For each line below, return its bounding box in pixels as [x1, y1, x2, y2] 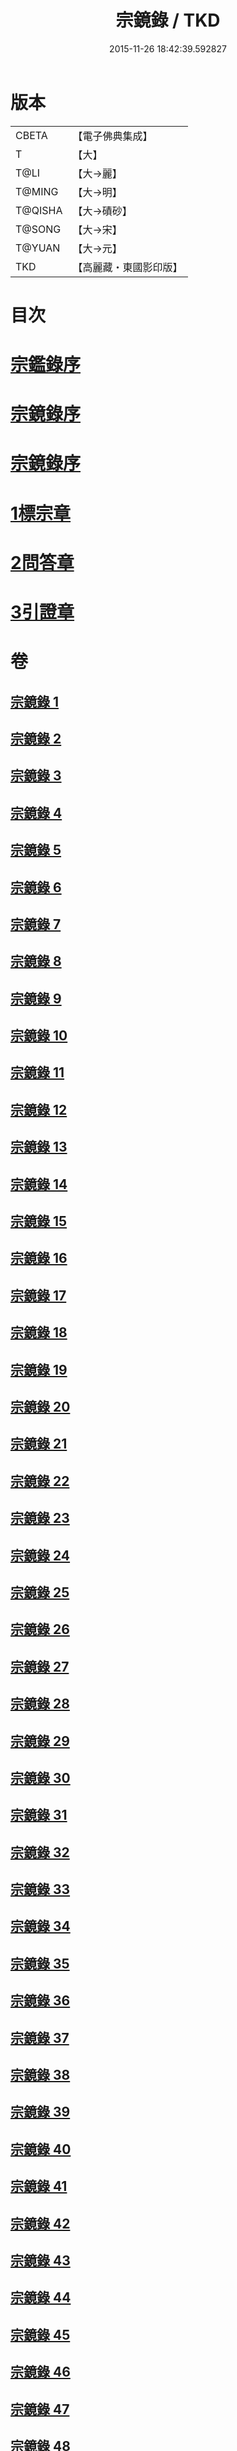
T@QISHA [15, 203, 63, 217]
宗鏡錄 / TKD [115, 9, 221, 32]
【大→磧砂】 [72, 204, 133, 218]
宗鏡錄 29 [10, 1732, 70, 1750]
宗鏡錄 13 [10, 1139, 68, 1156]
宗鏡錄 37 [10, 2029, 70, 2046]
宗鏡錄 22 [10, 1472, 70, 1490]
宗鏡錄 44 [10, 2289, 72, 2306]
